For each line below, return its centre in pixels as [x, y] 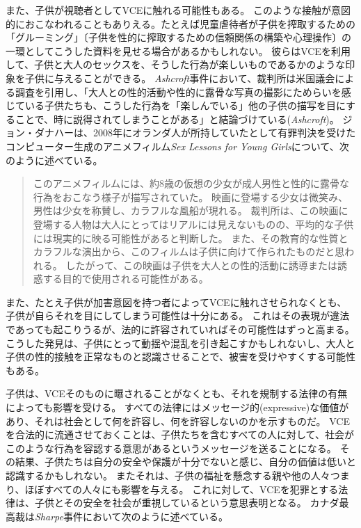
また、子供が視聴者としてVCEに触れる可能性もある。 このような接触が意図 [178, 10]
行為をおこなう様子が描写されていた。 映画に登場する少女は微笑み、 [191, 197]
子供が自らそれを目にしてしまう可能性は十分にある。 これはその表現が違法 [178, 315]
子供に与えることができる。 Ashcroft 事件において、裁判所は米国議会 [180, 78]
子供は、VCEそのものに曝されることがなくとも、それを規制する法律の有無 [177, 393]
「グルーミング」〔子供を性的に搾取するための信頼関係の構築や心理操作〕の [178, 37]
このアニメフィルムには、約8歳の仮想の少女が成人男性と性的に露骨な [191, 183]
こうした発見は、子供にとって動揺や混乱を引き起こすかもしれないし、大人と [180, 343]
